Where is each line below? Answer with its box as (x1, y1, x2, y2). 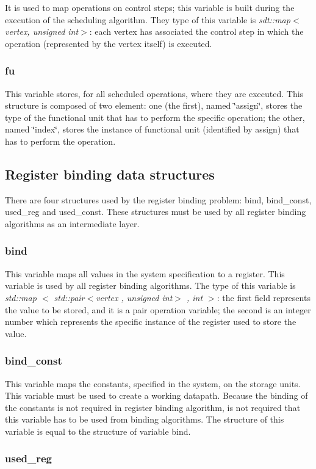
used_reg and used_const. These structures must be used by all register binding (5, 205, 306, 218)
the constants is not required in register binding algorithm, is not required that (5, 401, 301, 413)
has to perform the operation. (5, 134, 116, 147)
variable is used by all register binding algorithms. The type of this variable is (5, 279, 296, 292)
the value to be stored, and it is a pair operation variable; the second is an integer (5, 303, 311, 316)
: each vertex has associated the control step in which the (89, 25, 304, 38)
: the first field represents (217, 291, 311, 304)
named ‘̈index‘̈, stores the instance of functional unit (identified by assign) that (5, 123, 300, 136)
